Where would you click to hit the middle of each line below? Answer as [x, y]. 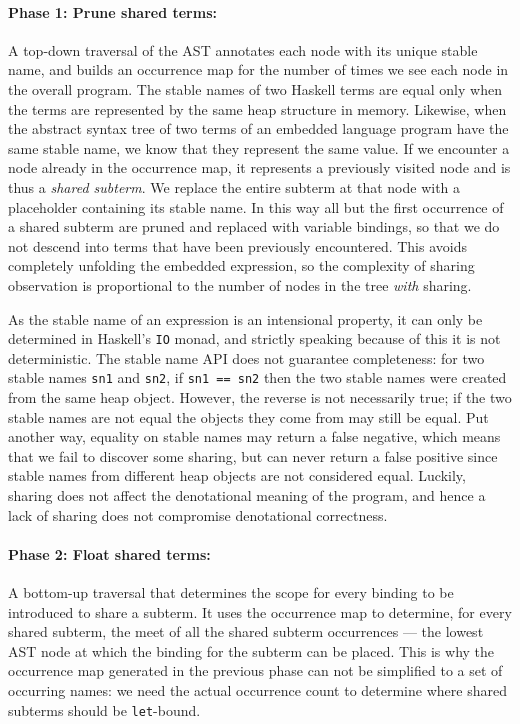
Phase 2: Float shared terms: [109, 553]
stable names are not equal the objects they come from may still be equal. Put [248, 416]
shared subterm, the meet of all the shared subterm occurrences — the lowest [246, 631]
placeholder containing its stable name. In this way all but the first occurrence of [256, 206]
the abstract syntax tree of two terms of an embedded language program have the [258, 128]
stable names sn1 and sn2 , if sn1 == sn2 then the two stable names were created [257, 377]
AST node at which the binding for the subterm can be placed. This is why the [251, 650]
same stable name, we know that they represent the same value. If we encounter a [259, 147]
